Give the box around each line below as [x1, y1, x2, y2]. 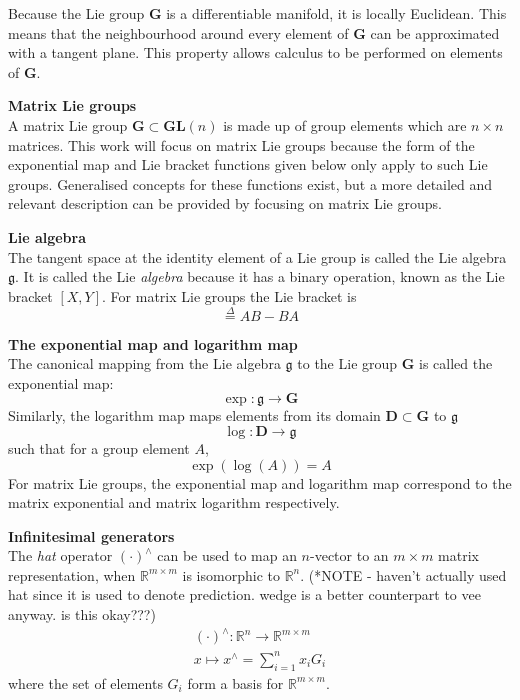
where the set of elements [8, 672, 163, 693]
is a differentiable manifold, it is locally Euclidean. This [166, 3, 507, 23]
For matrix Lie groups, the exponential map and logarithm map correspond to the [8, 472, 512, 493]
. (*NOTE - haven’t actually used [300, 564, 507, 585]
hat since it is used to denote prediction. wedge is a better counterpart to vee [8, 584, 481, 605]
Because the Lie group [8, 3, 145, 23]
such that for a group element [8, 437, 190, 458]
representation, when [8, 564, 136, 585]
